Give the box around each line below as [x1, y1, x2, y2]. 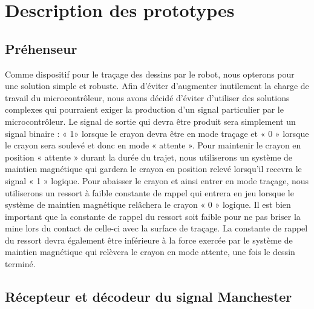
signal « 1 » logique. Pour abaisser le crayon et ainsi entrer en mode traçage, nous [5, 174, 309, 187]
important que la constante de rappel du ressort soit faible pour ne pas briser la [5, 210, 301, 222]
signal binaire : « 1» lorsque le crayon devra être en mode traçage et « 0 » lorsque [5, 127, 309, 139]
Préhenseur [5, 39, 77, 58]
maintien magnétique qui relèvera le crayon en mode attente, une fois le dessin [5, 245, 295, 258]
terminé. [5, 257, 36, 270]
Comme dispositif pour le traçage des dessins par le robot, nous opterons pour [5, 67, 295, 80]
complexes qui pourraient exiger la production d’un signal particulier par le [5, 103, 284, 116]
